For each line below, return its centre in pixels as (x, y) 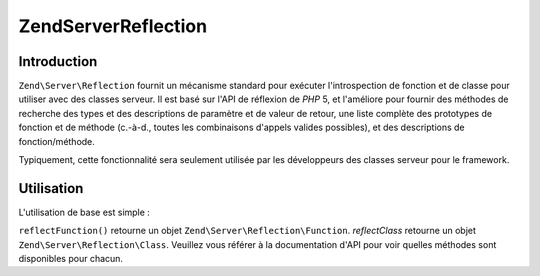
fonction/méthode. (56, 141)
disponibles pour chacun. (71, 259)
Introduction (58, 61)
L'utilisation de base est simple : (84, 212)
